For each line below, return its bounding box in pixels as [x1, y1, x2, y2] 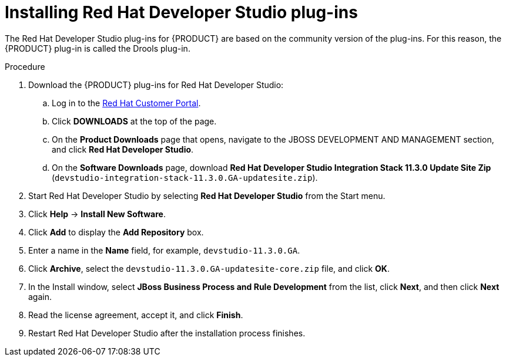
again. [28, 291, 52, 302]
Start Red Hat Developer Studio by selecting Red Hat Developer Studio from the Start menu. [28, 190, 386, 201]
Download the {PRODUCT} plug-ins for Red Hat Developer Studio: [28, 79, 284, 90]
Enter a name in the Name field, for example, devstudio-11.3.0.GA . [28, 245, 300, 255]
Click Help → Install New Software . [28, 208, 166, 219]
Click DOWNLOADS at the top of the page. [52, 116, 217, 126]
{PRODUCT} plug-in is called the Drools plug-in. [5, 43, 190, 53]
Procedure [5, 61, 45, 72]
